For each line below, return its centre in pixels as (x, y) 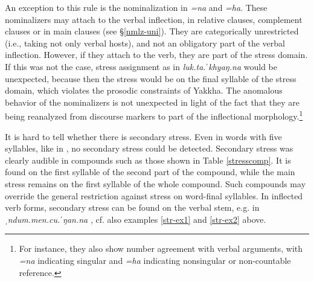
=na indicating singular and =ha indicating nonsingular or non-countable (155, 260)
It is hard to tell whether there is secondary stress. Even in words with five (143, 136)
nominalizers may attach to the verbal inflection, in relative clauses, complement (154, 19)
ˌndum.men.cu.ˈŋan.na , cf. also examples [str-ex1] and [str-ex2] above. (136, 219)
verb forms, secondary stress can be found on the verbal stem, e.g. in (132, 207)
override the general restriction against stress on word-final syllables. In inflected (154, 195)
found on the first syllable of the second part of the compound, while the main (150, 172)
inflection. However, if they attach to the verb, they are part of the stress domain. (156, 55)
